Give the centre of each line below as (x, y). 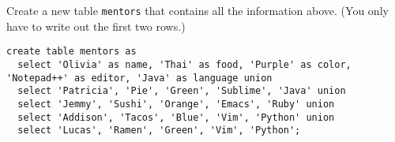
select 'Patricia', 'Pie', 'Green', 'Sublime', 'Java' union (182, 91)
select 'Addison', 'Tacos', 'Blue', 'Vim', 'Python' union (176, 117)
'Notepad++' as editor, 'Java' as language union (139, 78)
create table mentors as (71, 52)
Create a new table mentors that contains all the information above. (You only (197, 10)
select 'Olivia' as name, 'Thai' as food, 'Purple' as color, (184, 64)
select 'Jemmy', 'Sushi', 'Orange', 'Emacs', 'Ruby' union (176, 104)
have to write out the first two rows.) (96, 26)
